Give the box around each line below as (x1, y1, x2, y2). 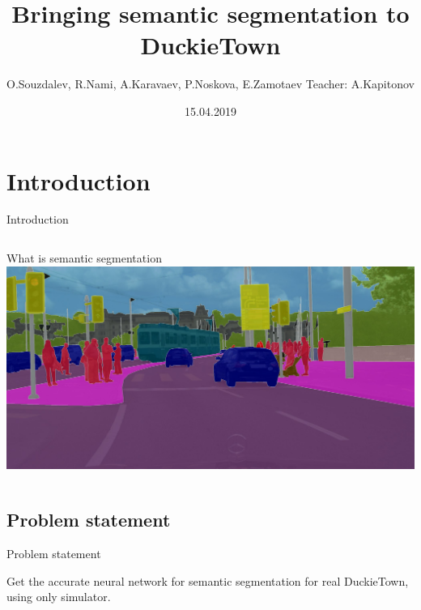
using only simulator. (6, 588, 111, 605)
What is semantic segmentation (6, 250, 162, 267)
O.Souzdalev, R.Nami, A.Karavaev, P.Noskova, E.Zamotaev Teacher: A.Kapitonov (6, 75, 415, 92)
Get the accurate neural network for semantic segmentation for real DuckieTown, (6, 572, 409, 589)
